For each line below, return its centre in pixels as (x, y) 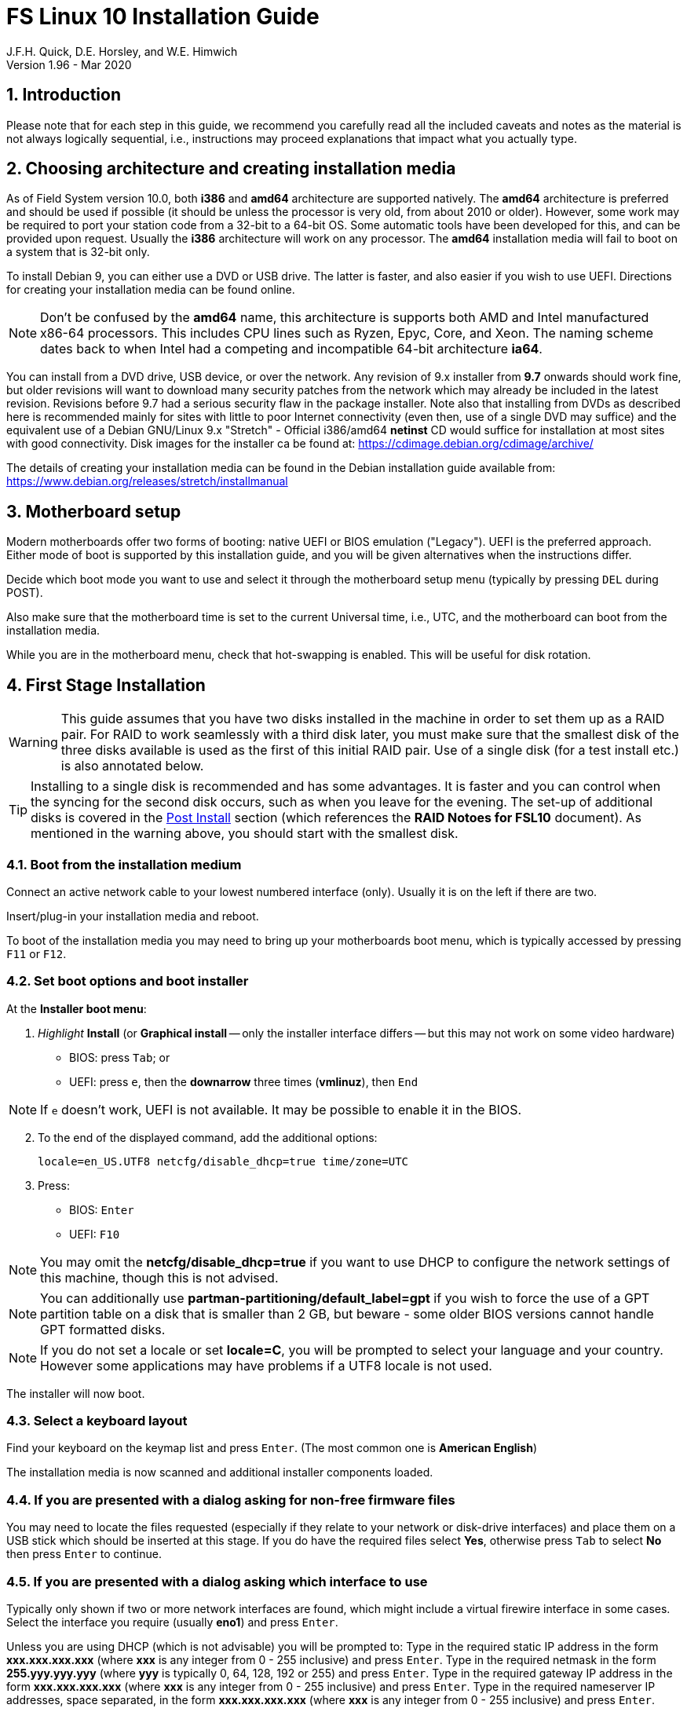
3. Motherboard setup (94, 511)
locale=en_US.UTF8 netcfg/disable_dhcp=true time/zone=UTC (223, 1161)
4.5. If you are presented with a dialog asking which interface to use (217, 1581)
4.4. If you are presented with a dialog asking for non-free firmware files (231, 1500)
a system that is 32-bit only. (78, 252)
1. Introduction (64, 95)
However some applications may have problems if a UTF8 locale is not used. (266, 1365)
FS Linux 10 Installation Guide (163, 16)
